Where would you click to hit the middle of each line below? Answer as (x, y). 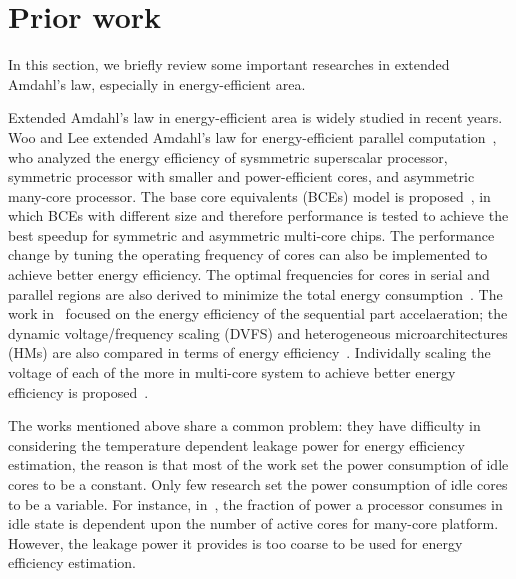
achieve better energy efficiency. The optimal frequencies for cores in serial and (249, 274)
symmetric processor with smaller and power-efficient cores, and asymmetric (241, 176)
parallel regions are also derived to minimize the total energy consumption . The (255, 293)
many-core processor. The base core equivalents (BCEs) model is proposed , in (249, 195)
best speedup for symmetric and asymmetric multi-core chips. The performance (251, 234)
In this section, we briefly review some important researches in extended (229, 64)
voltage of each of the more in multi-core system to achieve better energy (232, 372)
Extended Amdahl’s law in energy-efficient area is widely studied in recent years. (255, 117)
